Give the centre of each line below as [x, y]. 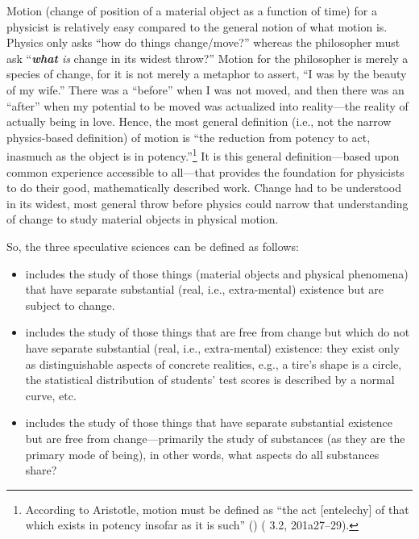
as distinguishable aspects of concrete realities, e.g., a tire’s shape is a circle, [214, 364]
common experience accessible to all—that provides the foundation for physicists [205, 171]
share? [41, 470]
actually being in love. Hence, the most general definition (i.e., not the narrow [199, 121]
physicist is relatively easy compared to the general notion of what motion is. [197, 26]
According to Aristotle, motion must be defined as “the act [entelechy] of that [217, 509]
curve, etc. [51, 395]
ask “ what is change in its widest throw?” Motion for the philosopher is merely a [207, 58]
